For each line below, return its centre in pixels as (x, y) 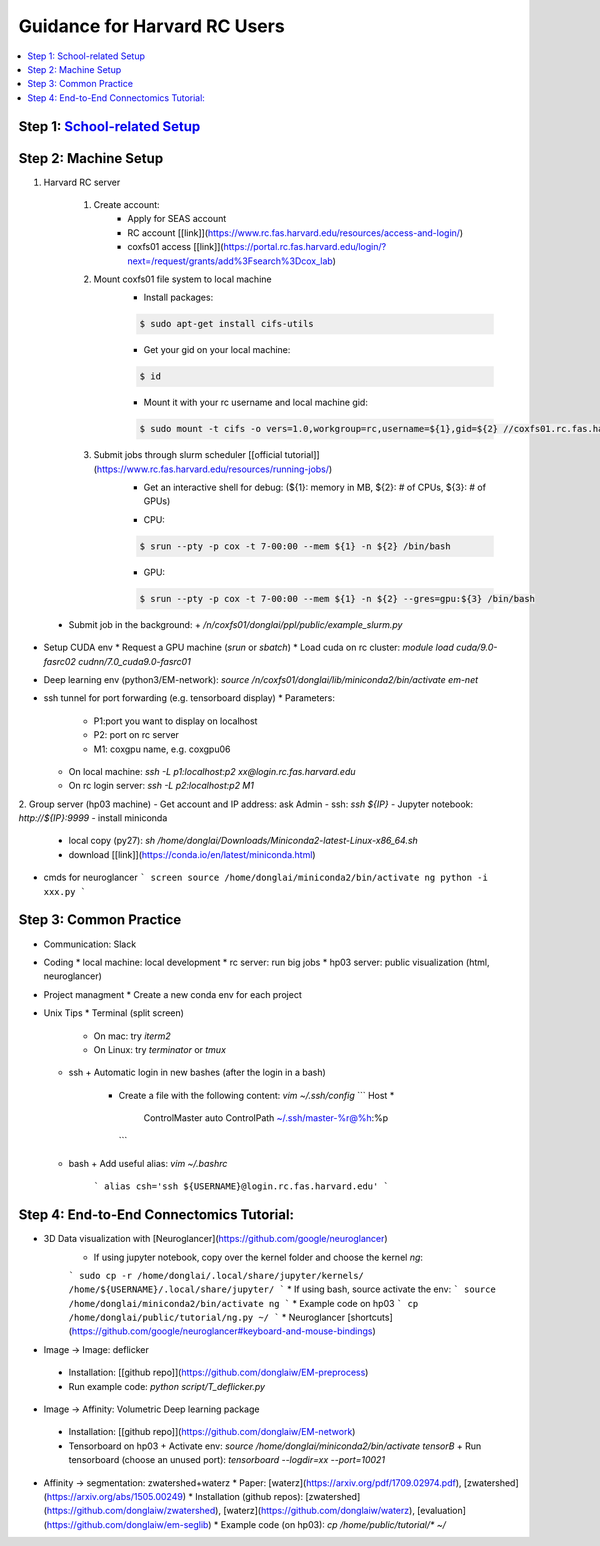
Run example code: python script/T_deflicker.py (166, 1386)
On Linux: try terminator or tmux (160, 1049)
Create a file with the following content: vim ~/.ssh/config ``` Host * (256, 1095)
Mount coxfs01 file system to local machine (182, 279)
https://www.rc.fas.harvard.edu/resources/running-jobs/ (213, 469)
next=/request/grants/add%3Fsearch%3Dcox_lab (230, 261)
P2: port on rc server (136, 735)
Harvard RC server (82, 182)
